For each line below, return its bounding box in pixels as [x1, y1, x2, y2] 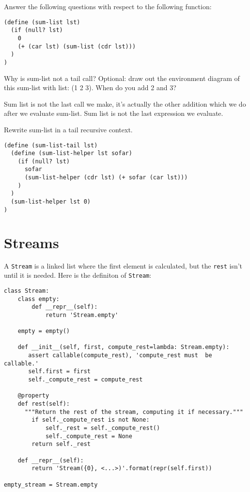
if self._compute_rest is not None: [31, 416, 150, 424]
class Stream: [4, 287, 49, 294]
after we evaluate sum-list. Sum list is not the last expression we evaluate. [4, 108, 223, 118]
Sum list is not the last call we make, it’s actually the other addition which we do [4, 98, 246, 109]
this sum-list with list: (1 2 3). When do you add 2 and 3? [4, 82, 176, 93]
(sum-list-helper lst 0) [11, 198, 91, 206]
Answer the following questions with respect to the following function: [4, 1, 212, 11]
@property [17, 392, 49, 399]
